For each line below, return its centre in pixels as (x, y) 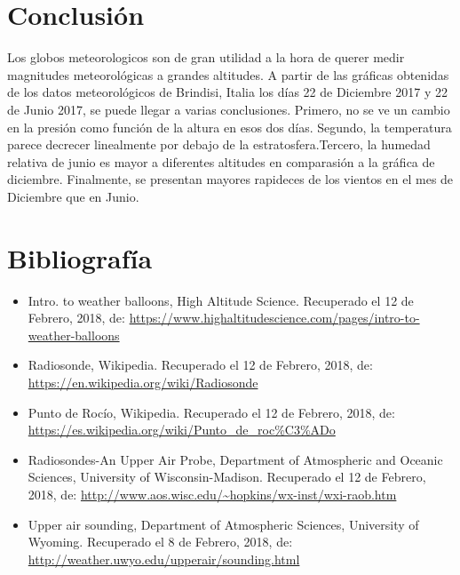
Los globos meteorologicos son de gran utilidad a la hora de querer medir (206, 57)
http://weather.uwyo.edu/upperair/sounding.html (164, 559)
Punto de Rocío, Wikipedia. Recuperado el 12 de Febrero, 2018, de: (211, 412)
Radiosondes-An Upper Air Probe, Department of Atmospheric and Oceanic (235, 459)
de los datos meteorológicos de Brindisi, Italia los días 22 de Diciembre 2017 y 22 (227, 92)
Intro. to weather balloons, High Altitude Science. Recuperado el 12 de (221, 300)
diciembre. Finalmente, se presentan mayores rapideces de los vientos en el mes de (230, 179)
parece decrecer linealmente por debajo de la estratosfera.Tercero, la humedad (219, 144)
